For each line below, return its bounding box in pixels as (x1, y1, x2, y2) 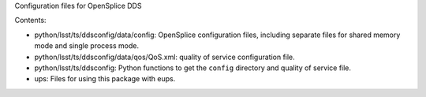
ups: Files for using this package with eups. (34, 74, 176, 84)
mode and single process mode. (34, 41, 140, 50)
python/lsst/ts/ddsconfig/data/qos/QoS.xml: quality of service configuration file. (34, 52, 295, 62)
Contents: (14, 16, 47, 25)
